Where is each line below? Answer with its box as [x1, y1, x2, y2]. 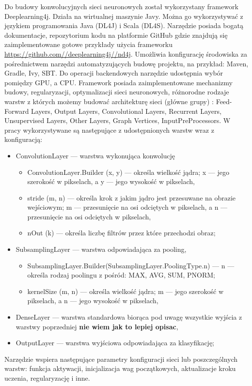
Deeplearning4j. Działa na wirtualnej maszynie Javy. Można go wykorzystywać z [4, 11, 243, 21]
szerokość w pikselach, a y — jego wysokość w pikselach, [27, 176, 195, 186]
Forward [4, 106, 29, 116]
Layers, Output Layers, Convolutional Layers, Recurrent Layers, [31, 106, 221, 116]
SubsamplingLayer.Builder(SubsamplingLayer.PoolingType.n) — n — [27, 260, 235, 270]
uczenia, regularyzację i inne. [4, 373, 90, 383]
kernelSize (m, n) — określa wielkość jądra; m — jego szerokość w [27, 286, 224, 296]
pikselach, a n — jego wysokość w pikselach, [27, 295, 158, 306]
